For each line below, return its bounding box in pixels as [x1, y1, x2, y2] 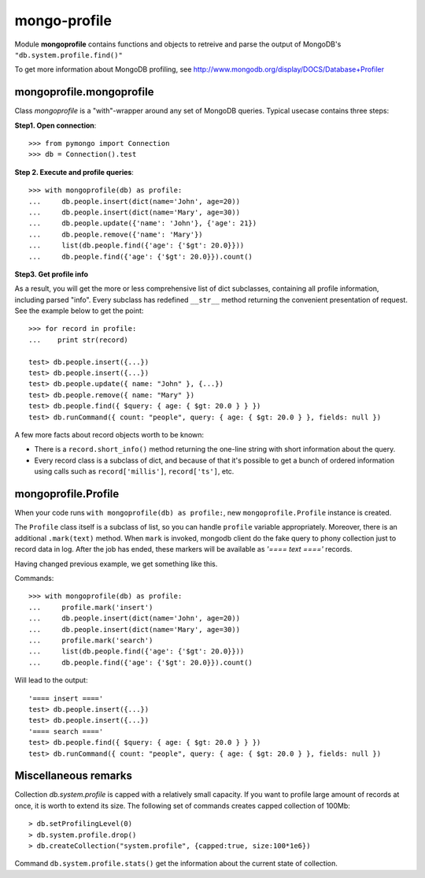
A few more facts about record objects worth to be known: [14, 430, 205, 439]
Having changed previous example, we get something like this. [14, 559, 218, 568]
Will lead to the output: [14, 675, 88, 685]
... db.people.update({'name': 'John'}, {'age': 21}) [28, 219, 257, 228]
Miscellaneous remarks [14, 769, 133, 783]
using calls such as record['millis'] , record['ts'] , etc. [34, 467, 235, 476]
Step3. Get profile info [14, 269, 88, 279]
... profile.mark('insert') [28, 603, 153, 612]
